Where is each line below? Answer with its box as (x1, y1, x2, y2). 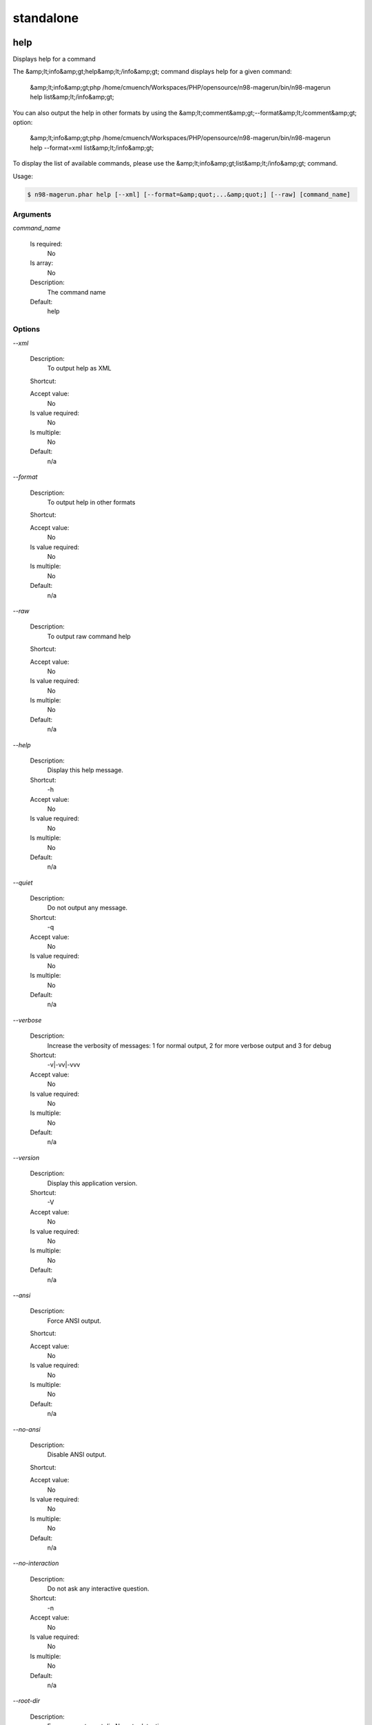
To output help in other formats (47, 498, 136, 506)
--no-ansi (12, 1425, 41, 1433)
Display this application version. (47, 1179, 138, 1187)
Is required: (30, 239, 63, 248)
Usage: (12, 172, 34, 180)
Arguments (12, 209, 52, 219)
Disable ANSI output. (47, 1450, 107, 1459)
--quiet (12, 878, 33, 887)
